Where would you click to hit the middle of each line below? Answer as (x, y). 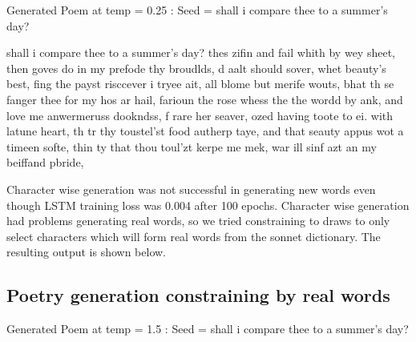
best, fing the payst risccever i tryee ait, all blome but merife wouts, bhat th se (200, 84)
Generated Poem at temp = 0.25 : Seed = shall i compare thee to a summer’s (197, 10)
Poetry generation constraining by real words (198, 295)
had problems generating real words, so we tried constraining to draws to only (198, 221)
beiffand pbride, (45, 162)
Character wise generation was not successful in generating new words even (191, 189)
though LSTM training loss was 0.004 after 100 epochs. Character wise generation (208, 205)
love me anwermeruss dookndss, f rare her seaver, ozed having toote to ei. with (200, 115)
